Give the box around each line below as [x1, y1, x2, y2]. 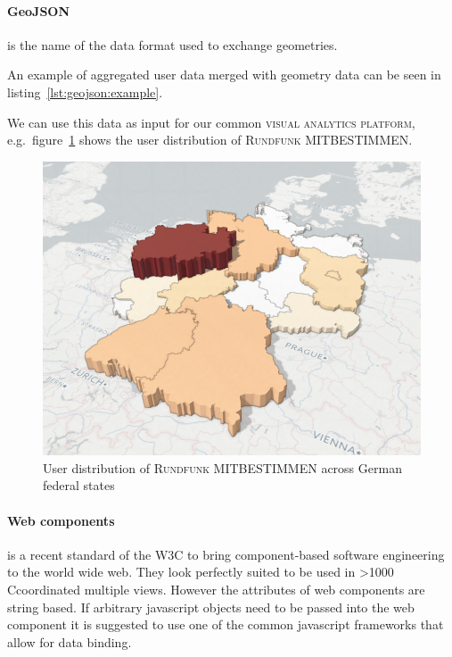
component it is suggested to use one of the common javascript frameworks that [7, 615, 444, 634]
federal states [43, 476, 115, 495]
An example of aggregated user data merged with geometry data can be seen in [7, 65, 441, 84]
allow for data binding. [7, 632, 132, 651]
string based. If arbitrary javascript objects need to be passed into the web [7, 597, 415, 616]
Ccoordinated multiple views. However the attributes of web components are [7, 579, 425, 598]
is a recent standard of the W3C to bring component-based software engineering [7, 545, 445, 563]
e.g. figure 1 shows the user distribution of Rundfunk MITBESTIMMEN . [7, 130, 413, 149]
